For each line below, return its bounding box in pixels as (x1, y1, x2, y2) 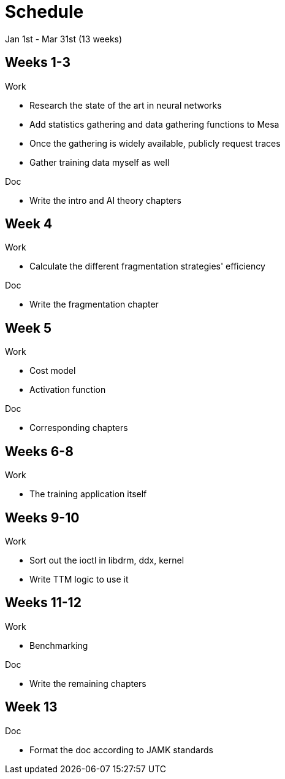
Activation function (29, 384, 106, 395)
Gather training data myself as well (29, 157, 170, 168)
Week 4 (5, 216, 53, 232)
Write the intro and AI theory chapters (29, 195, 181, 206)
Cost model (29, 365, 76, 376)
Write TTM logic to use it (29, 573, 129, 584)
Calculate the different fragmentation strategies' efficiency (29, 261, 265, 272)
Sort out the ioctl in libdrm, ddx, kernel (29, 554, 184, 565)
